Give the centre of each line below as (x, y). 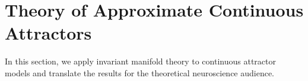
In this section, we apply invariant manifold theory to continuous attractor (140, 61)
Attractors (48, 33)
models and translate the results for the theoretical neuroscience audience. (140, 72)
